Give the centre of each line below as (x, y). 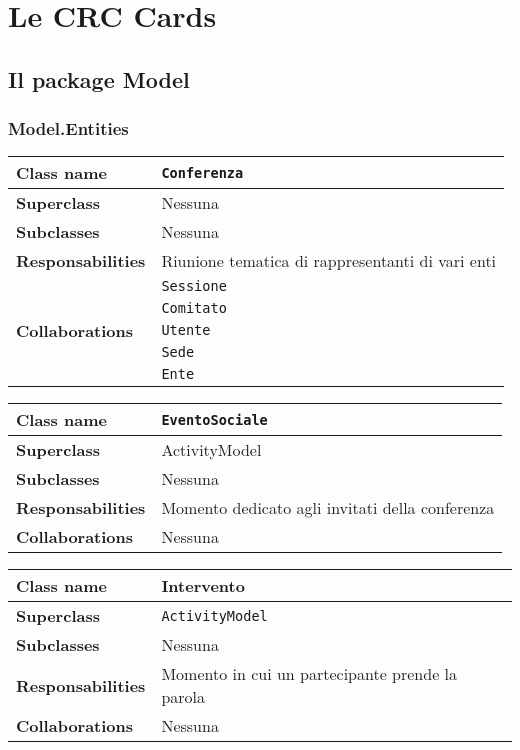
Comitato (194, 308)
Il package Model (99, 78)
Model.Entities (68, 128)
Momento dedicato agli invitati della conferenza (328, 508)
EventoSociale (214, 419)
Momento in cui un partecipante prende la (309, 674)
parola (183, 697)
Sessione (194, 286)
